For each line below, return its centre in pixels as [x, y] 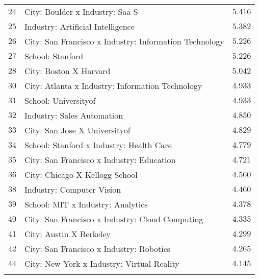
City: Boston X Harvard [68, 71]
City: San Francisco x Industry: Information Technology [124, 41]
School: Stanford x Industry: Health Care [98, 145]
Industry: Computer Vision [73, 189]
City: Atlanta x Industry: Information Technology [113, 86]
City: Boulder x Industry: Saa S [81, 11]
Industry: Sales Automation [74, 115]
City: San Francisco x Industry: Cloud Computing [114, 219]
